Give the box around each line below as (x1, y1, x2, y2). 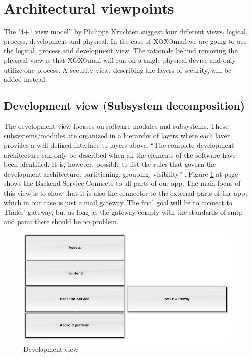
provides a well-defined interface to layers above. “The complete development (4, 140, 234, 150)
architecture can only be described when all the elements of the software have (4, 149, 236, 159)
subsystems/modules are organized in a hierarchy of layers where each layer (4, 130, 230, 140)
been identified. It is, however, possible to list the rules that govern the (4, 159, 216, 169)
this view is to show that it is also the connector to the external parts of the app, (4, 188, 247, 198)
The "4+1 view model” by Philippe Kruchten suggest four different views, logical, (4, 26, 248, 37)
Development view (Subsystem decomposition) (4, 98, 245, 113)
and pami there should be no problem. (4, 216, 119, 226)
